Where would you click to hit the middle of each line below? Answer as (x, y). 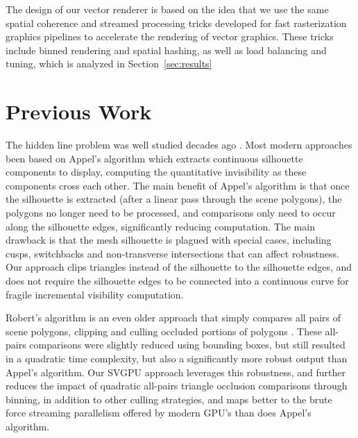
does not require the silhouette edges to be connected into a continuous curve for (177, 281)
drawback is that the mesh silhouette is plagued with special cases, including (169, 240)
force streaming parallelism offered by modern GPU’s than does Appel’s (159, 413)
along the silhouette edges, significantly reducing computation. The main (160, 226)
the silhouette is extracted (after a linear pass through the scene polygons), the (174, 199)
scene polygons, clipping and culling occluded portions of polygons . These (164, 331)
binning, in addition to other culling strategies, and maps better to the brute (169, 399)
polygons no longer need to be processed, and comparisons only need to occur (171, 213)
